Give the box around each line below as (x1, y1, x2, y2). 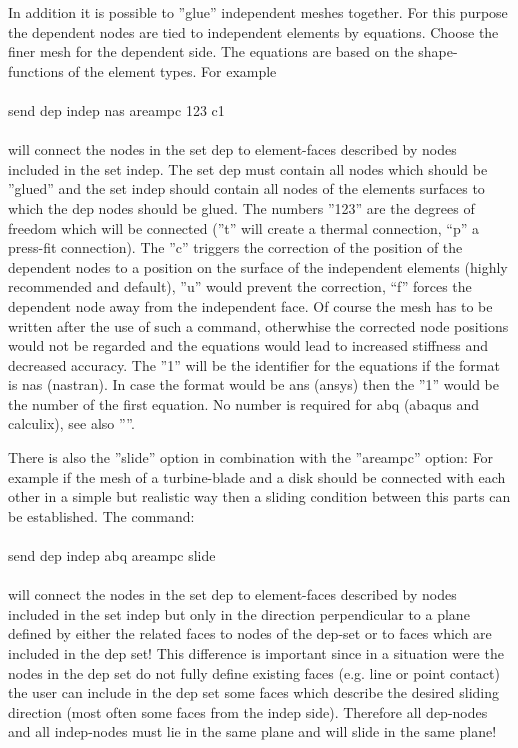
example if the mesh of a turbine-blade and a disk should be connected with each (8, 466, 506, 487)
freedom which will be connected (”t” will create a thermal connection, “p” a (8, 217, 480, 238)
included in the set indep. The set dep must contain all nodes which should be (8, 158, 488, 179)
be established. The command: (8, 505, 195, 526)
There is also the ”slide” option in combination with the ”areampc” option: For (8, 447, 494, 468)
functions (8, 60, 64, 81)
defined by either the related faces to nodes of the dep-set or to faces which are (8, 623, 492, 644)
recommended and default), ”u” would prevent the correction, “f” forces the (8, 276, 472, 297)
